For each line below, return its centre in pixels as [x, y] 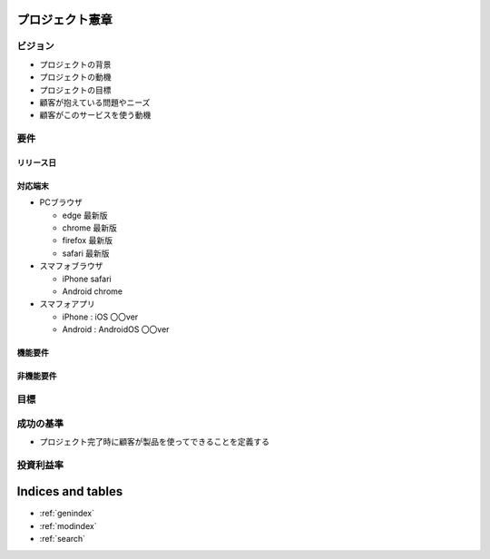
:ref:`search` [63, 539]
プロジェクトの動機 [75, 77]
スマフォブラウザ [71, 266]
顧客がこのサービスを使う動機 [95, 115]
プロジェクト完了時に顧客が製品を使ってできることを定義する [155, 441]
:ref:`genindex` [67, 514]
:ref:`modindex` [68, 525]
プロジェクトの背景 [75, 64]
